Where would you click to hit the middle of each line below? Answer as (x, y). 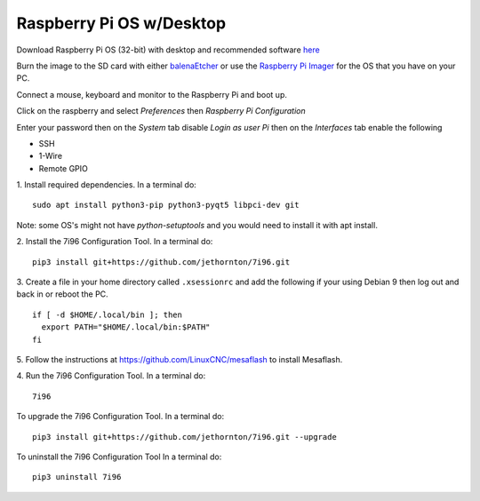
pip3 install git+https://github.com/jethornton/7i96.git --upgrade (184, 437)
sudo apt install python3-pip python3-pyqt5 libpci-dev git (166, 205)
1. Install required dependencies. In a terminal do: (107, 185)
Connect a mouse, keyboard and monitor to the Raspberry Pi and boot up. (152, 94)
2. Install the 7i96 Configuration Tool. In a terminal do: (115, 242)
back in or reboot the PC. (62, 294)
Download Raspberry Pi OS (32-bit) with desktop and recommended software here (168, 50)
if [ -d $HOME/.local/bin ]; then (107, 314)
